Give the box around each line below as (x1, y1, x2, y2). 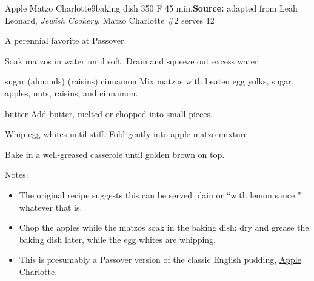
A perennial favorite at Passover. (5, 34, 127, 47)
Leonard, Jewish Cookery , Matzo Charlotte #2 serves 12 (5, 13, 215, 26)
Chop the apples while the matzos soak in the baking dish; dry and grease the (19, 221, 309, 234)
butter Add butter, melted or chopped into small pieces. (5, 107, 213, 120)
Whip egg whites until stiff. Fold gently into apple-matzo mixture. (5, 127, 250, 140)
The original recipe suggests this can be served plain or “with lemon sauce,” (19, 188, 301, 201)
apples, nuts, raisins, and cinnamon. (5, 86, 138, 99)
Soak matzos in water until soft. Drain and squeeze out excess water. (5, 54, 261, 67)
